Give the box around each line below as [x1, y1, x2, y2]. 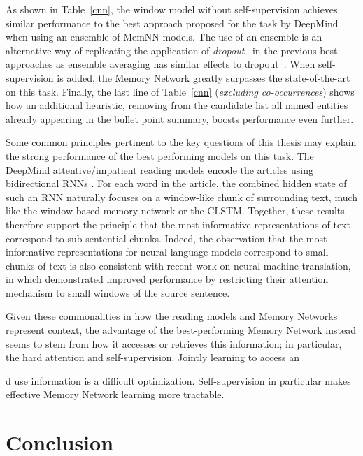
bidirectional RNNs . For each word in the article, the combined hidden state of [6, 176, 347, 191]
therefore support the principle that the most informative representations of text [6, 216, 350, 231]
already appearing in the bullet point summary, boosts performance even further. [6, 111, 354, 126]
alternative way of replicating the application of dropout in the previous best [6, 43, 338, 57]
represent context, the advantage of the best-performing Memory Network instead [6, 323, 356, 337]
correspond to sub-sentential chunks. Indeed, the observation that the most [6, 230, 327, 245]
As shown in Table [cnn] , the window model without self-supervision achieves [6, 2, 338, 16]
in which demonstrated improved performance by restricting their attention [6, 272, 329, 286]
